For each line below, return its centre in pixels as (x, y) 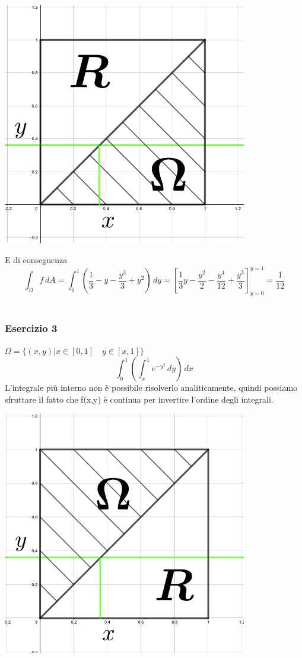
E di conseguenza (36, 259)
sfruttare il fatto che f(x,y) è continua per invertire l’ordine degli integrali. (139, 399)
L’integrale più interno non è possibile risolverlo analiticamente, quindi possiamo (151, 387)
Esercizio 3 (31, 328)
